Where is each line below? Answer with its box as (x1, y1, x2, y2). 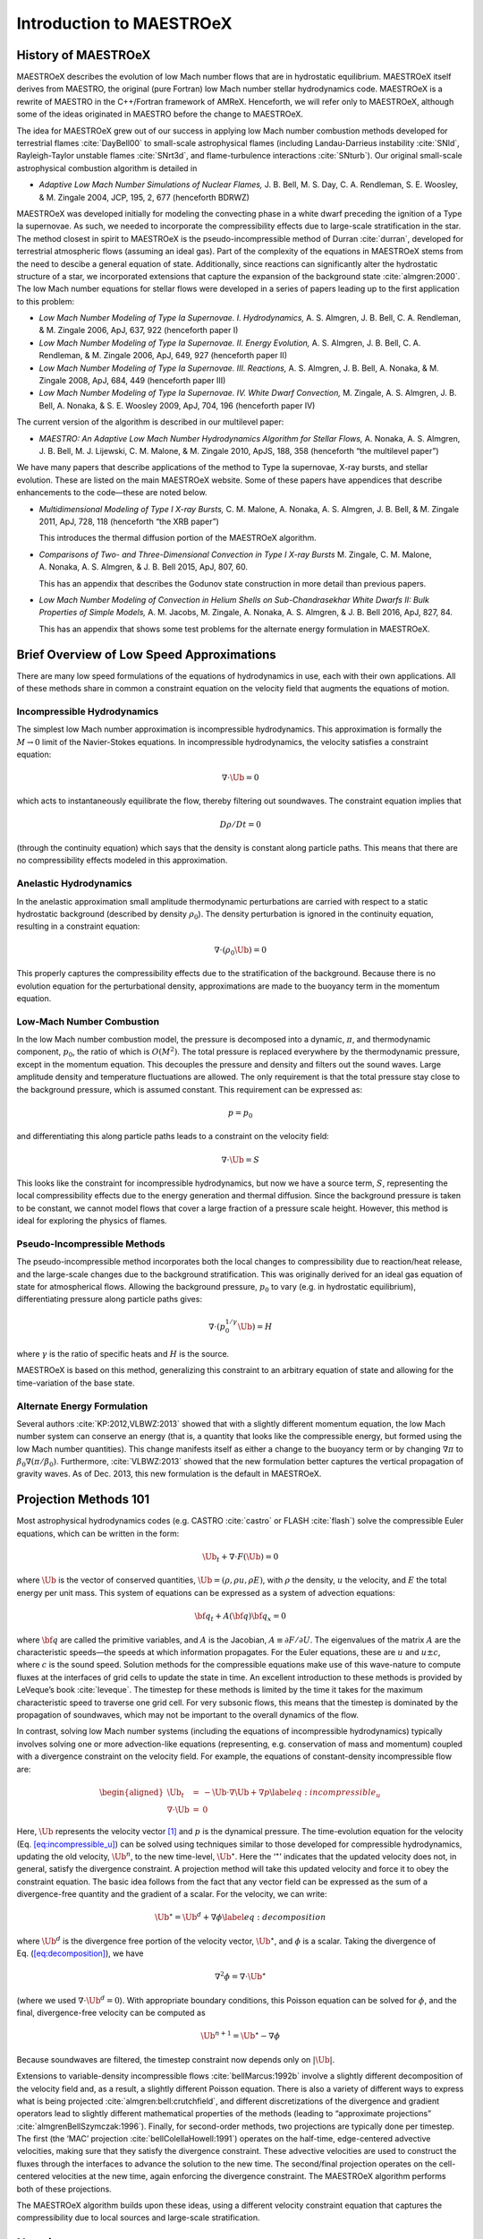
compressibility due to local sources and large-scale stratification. (16, 2212, 260, 2223)
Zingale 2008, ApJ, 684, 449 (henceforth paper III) (38, 375, 226, 386)
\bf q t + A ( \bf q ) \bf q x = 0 (194, 1611, 286, 1623)
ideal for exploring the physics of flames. (16, 1215, 167, 1226)
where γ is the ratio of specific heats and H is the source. (16, 1348, 230, 1359)
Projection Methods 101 (16, 1492, 150, 1507)
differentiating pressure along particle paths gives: (16, 1294, 203, 1305)
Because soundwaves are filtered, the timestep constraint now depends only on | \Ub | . (16, 2054, 335, 2064)
